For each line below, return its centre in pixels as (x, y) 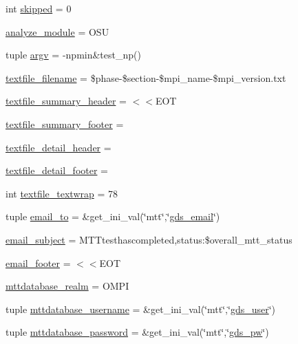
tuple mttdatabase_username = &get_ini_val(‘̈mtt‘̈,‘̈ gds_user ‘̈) (141, 309)
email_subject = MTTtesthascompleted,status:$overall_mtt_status (149, 239)
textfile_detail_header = (58, 147)
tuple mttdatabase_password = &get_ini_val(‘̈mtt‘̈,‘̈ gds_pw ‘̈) (137, 332)
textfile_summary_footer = (65, 123)
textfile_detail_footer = (57, 170)
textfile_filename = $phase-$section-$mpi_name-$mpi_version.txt (146, 77)
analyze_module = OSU (57, 31)
